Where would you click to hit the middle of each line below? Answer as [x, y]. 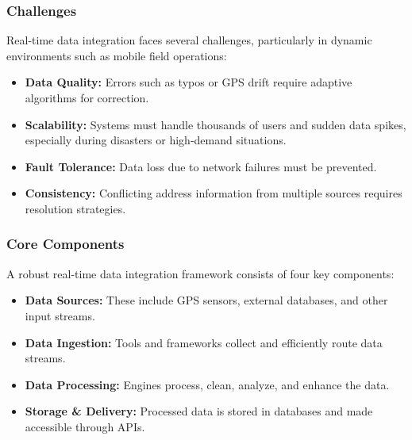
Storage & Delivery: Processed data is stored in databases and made [199, 411]
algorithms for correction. [87, 98]
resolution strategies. [75, 208]
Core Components [65, 244]
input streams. [60, 315]
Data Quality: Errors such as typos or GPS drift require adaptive [189, 82]
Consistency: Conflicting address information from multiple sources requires [214, 193]
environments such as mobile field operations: [117, 55]
